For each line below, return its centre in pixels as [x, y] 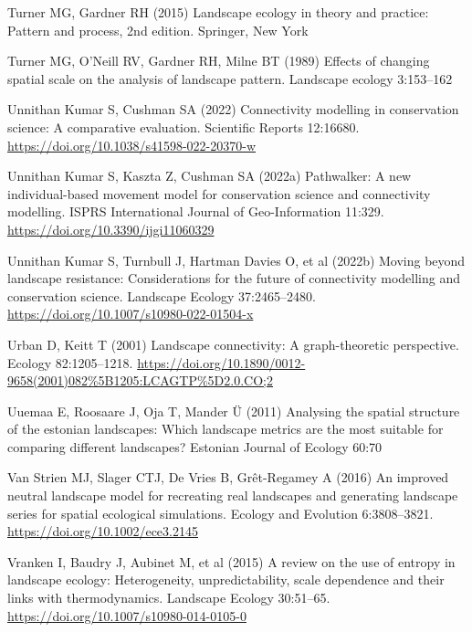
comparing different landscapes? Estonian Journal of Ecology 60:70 [195, 446]
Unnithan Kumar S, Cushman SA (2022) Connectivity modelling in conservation [233, 109]
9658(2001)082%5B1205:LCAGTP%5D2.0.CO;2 [140, 380]
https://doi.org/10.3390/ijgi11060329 [111, 229]
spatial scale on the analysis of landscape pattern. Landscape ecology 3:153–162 [230, 78]
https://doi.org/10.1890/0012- [221, 362]
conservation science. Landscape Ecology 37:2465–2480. [162, 295]
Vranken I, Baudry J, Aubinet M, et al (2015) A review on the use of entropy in [231, 561]
